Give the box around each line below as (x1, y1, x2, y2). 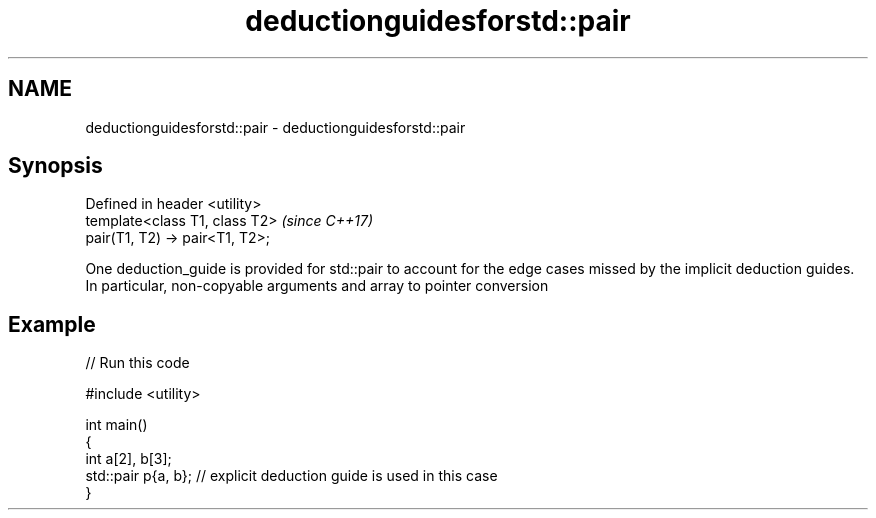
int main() (85, 416, 148, 434)
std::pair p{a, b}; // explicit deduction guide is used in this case (85, 467, 498, 485)
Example (8, 311, 96, 337)
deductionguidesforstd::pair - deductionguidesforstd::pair (85, 118, 466, 136)
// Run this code (85, 354, 190, 372)
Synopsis (8, 153, 103, 179)
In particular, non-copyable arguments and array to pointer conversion (85, 277, 549, 295)
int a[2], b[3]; (85, 450, 172, 468)
